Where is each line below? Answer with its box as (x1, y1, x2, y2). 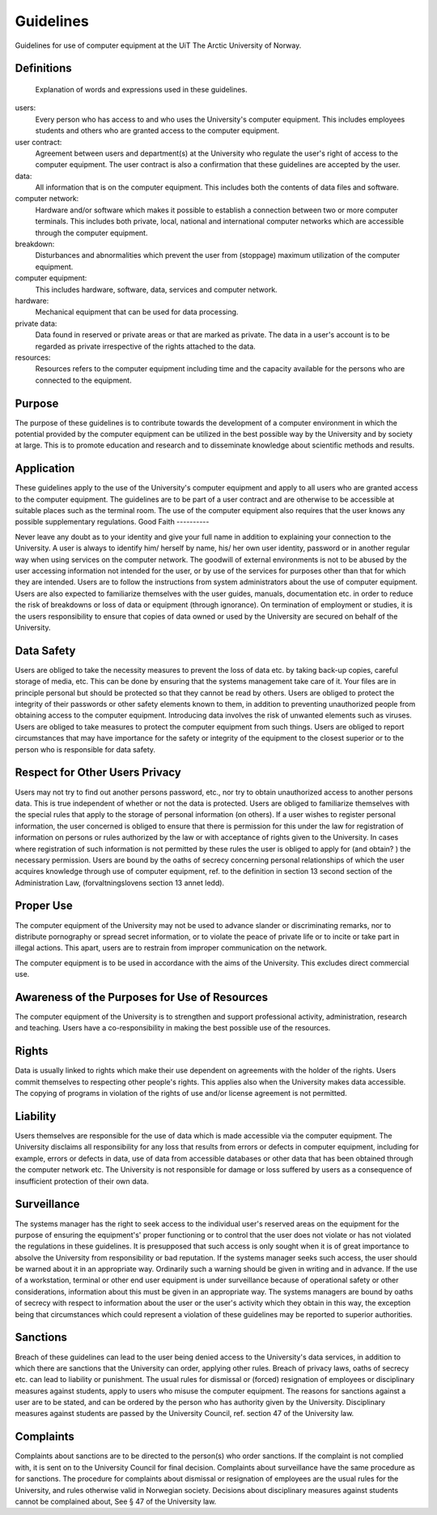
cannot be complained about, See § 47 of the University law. (15, 1496, 217, 1506)
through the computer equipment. (35, 228, 148, 238)
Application (15, 462, 75, 476)
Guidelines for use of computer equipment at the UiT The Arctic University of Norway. (15, 41, 302, 50)
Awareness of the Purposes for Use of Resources (15, 990, 269, 1004)
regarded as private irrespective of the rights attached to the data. (35, 341, 257, 351)
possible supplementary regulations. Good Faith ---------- (15, 517, 210, 527)
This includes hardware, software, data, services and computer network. (35, 285, 278, 294)
